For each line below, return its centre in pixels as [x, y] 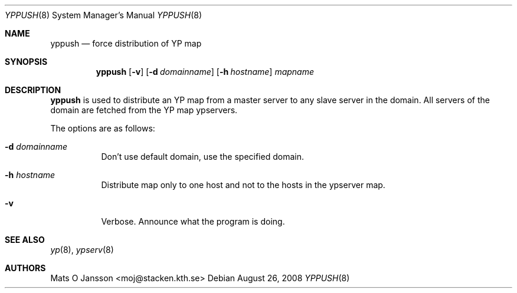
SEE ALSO [25, 240]
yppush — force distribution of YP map [126, 43]
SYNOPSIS [26, 62]
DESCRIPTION [33, 90]
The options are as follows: [103, 128]
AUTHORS [25, 268]
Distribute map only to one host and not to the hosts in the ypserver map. [243, 185]
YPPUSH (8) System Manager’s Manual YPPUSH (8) [104, 15]
